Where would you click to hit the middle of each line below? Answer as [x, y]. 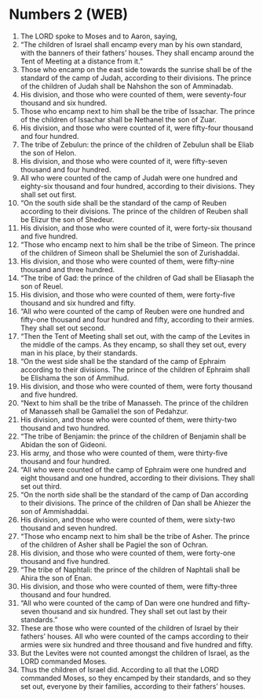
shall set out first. [48, 195]
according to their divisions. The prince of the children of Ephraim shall [135, 370]
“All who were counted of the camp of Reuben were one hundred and [132, 311]
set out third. [41, 486]
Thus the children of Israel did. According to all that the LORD [119, 669]
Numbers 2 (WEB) [69, 15]
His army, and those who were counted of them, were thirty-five [124, 453]
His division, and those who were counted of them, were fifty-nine [127, 261]
